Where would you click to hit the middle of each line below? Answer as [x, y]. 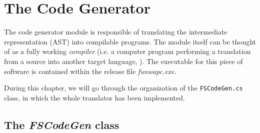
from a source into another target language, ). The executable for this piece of [123, 61]
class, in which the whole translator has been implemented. [94, 97]
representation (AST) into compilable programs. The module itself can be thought [130, 41]
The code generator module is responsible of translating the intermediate [116, 32]
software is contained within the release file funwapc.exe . [90, 71]
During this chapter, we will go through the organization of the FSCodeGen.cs [123, 88]
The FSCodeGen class [62, 124]
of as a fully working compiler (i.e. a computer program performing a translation [127, 51]
